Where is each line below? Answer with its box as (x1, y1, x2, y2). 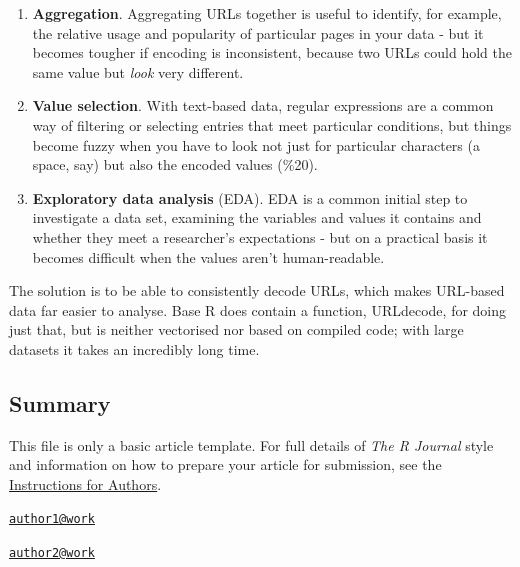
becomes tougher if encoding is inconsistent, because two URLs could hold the (32, 42, 512, 63)
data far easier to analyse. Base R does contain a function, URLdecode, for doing (9, 299, 507, 320)
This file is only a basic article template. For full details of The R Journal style (9, 434, 494, 455)
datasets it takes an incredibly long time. (9, 338, 260, 359)
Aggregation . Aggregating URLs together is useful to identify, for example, (32, 3, 502, 23)
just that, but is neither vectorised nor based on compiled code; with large (9, 319, 464, 340)
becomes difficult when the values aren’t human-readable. (32, 246, 385, 267)
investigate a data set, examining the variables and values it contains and (32, 207, 482, 228)
